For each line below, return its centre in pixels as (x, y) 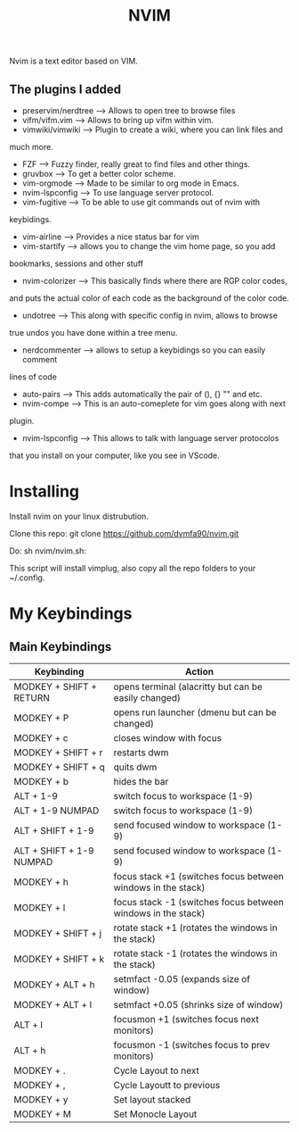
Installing (44, 491)
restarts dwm (141, 753)
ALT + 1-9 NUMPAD (57, 811)
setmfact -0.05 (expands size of (182, 978)
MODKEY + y (41, 1099)
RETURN (32, 697)
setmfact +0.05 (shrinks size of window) (198, 1004)
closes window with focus (168, 737)
